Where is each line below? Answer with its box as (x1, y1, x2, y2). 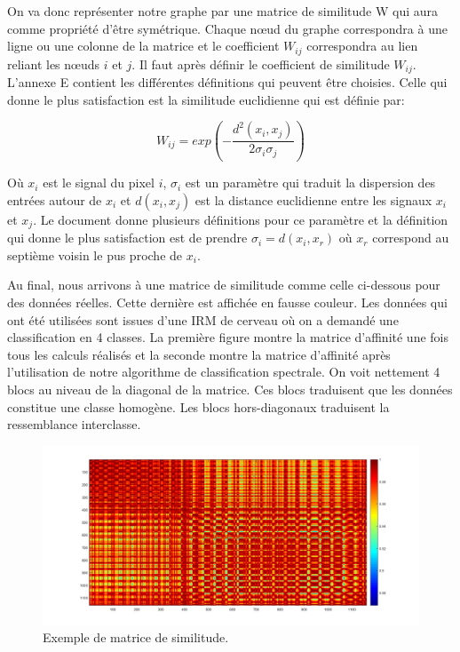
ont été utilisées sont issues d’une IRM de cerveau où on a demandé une (7, 310, 399, 329)
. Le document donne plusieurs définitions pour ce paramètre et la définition (33, 210, 448, 228)
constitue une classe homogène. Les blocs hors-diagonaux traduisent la (7, 397, 390, 416)
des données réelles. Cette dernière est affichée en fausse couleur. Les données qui (7, 293, 448, 312)
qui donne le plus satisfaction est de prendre (7, 228, 248, 247)
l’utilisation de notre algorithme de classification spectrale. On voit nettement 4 (7, 362, 440, 381)
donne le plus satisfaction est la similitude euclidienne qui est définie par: (7, 90, 405, 108)
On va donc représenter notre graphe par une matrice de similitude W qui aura (7, 2, 439, 20)
